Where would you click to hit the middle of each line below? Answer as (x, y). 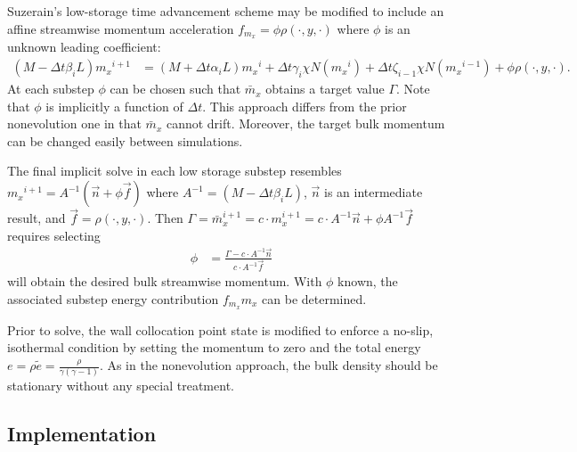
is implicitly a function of (114, 106)
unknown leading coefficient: (84, 47)
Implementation (82, 434)
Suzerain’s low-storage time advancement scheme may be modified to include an (226, 11)
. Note (413, 89)
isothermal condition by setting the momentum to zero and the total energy (214, 347)
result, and (37, 218)
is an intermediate (374, 192)
